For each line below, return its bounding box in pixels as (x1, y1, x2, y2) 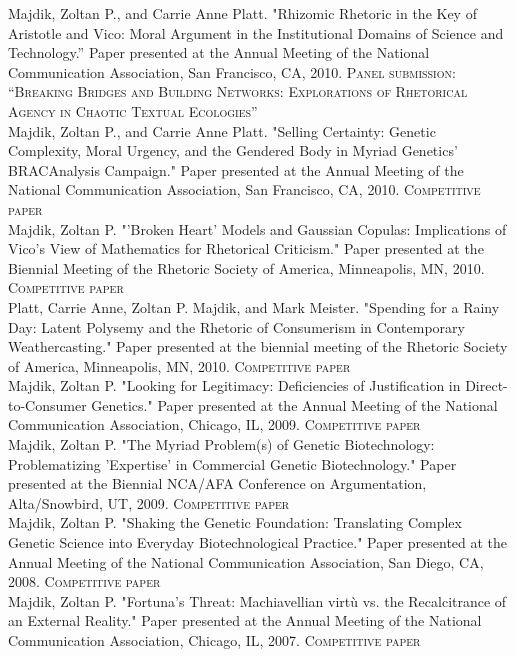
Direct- (465, 375, 508, 396)
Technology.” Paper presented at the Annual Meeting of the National (8, 42, 430, 63)
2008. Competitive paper (8, 571, 161, 592)
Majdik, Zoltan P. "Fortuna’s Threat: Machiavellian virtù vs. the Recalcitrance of (8, 590, 507, 611)
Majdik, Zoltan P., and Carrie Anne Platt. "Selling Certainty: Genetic (8, 120, 436, 141)
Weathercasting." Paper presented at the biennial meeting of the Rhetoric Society (8, 336, 508, 357)
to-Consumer (8, 394, 87, 415)
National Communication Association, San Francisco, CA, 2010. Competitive (8, 179, 481, 200)
